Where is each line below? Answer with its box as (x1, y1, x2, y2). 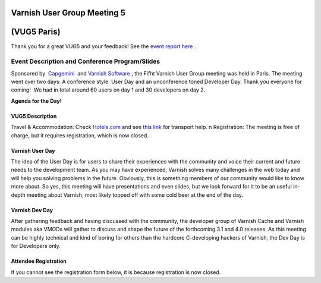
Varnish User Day (11, 147, 55, 154)
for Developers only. (11, 243, 61, 250)
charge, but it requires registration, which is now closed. (11, 131, 149, 139)
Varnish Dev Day (11, 206, 53, 213)
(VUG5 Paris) (11, 27, 61, 37)
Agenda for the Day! (11, 97, 62, 104)
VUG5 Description (11, 112, 57, 120)
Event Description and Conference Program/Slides (11, 57, 160, 65)
